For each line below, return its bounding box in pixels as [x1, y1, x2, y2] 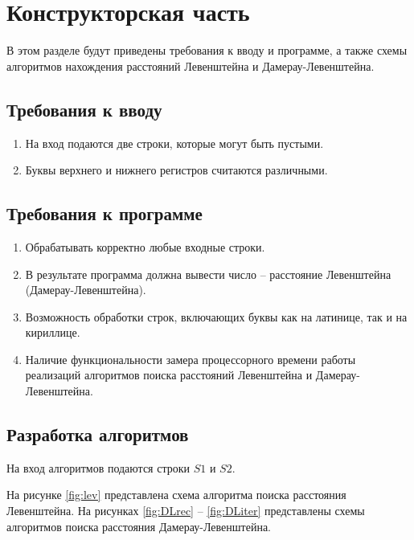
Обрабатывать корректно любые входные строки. [25, 238, 265, 255]
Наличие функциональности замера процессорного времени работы [25, 350, 356, 367]
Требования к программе [6, 201, 203, 226]
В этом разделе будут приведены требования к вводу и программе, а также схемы [6, 42, 408, 59]
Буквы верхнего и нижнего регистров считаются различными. [25, 162, 328, 178]
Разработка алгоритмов [6, 422, 189, 447]
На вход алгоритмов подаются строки [6, 459, 191, 476]
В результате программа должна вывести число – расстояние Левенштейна [25, 265, 391, 282]
